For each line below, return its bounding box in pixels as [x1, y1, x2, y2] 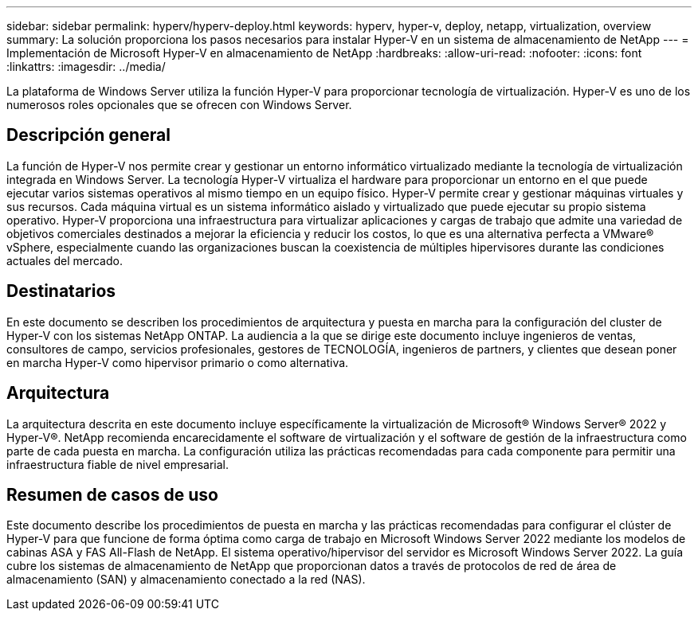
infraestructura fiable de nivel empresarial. [6, 457, 229, 471]
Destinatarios [6, 281, 116, 302]
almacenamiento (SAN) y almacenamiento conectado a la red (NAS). [6, 572, 366, 587]
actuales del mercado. [6, 253, 123, 267]
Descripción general [6, 125, 171, 146]
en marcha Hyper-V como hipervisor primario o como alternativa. [6, 355, 349, 369]
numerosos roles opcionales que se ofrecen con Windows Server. [6, 98, 352, 111]
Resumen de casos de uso [6, 484, 218, 505]
